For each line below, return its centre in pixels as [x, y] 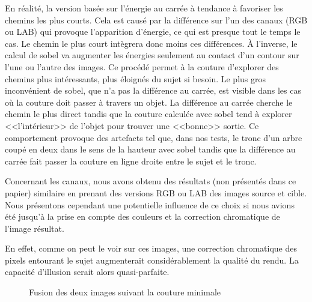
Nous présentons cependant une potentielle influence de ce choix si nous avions [150, 204]
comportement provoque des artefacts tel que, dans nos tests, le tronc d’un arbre [154, 137]
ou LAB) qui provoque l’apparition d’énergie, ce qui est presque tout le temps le [153, 32]
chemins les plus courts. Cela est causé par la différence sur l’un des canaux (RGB [156, 20]
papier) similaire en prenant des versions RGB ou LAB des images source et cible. [156, 192]
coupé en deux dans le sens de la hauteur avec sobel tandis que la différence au [150, 149]
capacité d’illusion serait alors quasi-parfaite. [87, 272]
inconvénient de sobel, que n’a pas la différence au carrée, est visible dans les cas [153, 90]
